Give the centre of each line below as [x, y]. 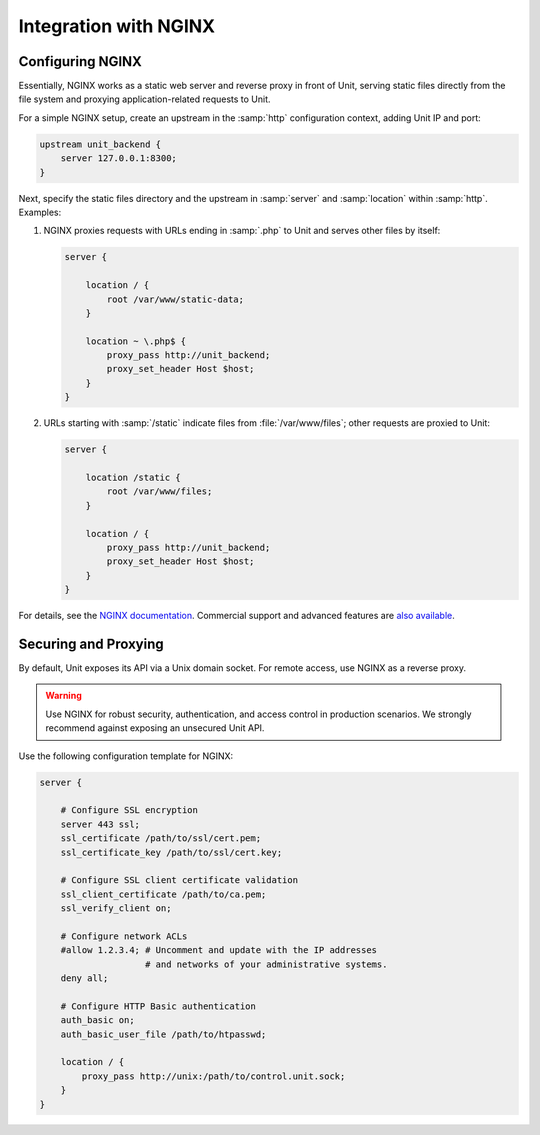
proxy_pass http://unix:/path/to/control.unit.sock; [213, 1076]
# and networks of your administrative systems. [266, 964]
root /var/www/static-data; [175, 299]
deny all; [84, 978]
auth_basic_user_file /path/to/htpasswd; [163, 1034]
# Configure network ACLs [124, 936]
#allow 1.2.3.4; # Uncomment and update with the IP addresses [219, 950]
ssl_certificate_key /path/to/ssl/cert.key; [171, 852]
